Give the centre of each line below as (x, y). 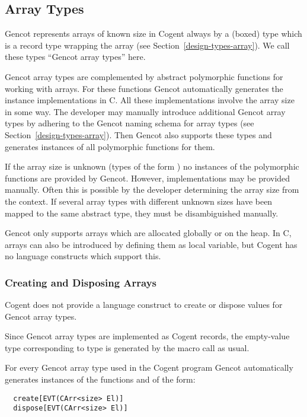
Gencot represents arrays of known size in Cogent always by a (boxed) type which (153, 34)
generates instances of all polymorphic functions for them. (110, 146)
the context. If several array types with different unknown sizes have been (139, 201)
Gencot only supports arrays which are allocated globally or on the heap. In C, (148, 233)
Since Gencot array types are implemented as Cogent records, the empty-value (147, 336)
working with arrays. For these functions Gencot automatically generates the (144, 88)
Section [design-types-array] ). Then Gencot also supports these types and (138, 134)
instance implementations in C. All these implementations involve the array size (150, 100)
